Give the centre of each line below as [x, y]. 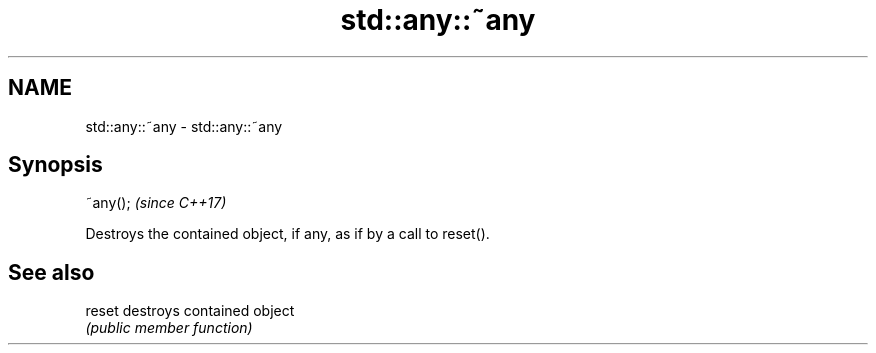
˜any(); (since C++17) [156, 203]
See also [51, 272]
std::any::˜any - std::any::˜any [184, 126]
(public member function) [169, 328]
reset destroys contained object [190, 311]
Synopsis [55, 165]
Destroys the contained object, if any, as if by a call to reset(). [287, 234]
